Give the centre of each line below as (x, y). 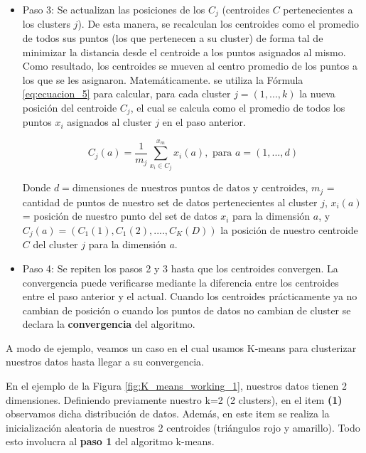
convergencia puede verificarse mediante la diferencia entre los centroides (181, 282)
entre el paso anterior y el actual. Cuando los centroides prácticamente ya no (190, 296)
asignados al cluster (109, 122)
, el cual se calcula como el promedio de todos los (238, 108)
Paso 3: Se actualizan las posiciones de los (114, 9)
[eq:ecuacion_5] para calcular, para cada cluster (127, 94)
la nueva (317, 94)
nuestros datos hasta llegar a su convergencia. (105, 362)
